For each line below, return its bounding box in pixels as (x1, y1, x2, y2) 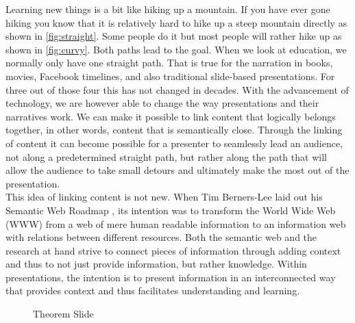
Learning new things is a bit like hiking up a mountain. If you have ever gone (5, 2, 330, 16)
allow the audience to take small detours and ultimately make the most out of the (5, 163, 350, 177)
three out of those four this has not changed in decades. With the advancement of (5, 82, 349, 96)
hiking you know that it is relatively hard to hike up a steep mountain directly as (5, 15, 347, 29)
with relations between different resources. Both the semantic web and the (5, 230, 317, 244)
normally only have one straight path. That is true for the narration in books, (5, 55, 333, 70)
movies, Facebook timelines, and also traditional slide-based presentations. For (5, 68, 335, 83)
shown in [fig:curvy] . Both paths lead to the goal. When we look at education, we (5, 42, 347, 56)
